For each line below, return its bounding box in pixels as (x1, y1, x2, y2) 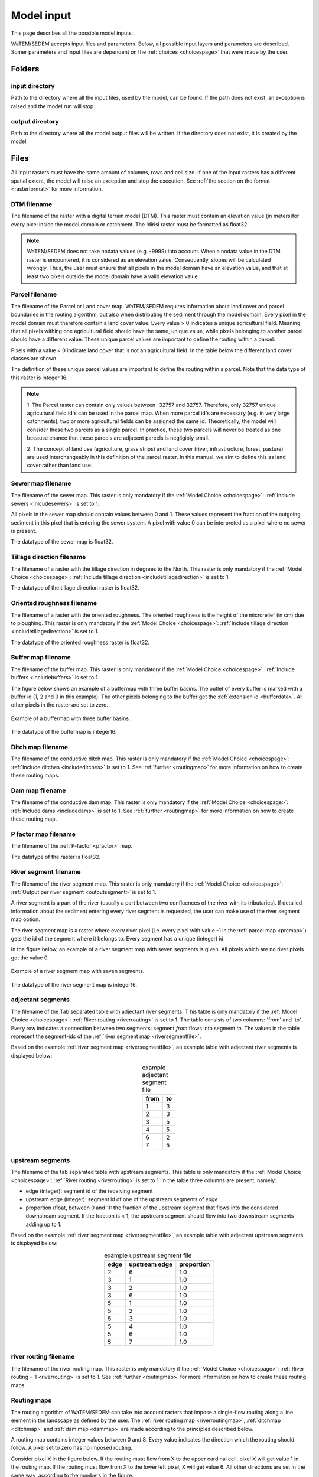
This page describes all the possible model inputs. (11, 30, 134, 37)
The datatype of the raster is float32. (11, 853, 101, 860)
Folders (11, 64, 40, 74)
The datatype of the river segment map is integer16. (11, 981, 137, 988)
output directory (11, 117, 59, 125)
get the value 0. (11, 954, 50, 961)
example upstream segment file (103, 1251, 192, 1260)
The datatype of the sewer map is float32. (11, 538, 113, 545)
